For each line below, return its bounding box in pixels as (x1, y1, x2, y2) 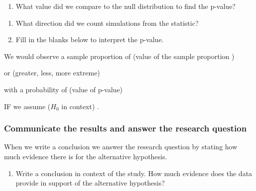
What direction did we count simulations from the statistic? (15, 17, 199, 28)
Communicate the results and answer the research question (4, 122, 247, 134)
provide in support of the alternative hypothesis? (15, 178, 165, 188)
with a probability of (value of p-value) (4, 84, 123, 94)
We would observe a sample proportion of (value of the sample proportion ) (4, 51, 235, 61)
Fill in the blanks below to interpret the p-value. (15, 34, 164, 45)
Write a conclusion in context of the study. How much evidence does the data (15, 168, 253, 178)
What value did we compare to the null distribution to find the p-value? (15, 1, 236, 11)
